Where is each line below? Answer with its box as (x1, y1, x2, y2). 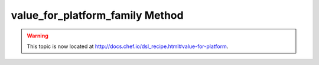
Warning (27, 32, 48, 39)
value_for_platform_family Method (11, 9, 184, 22)
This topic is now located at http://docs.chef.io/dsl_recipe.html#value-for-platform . (27, 43, 229, 50)
